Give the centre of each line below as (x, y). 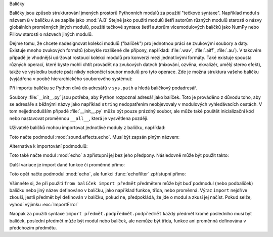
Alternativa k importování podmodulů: (49, 146)
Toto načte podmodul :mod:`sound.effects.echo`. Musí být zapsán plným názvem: (95, 137)
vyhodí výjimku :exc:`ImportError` (44, 204)
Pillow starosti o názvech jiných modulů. (51, 34)
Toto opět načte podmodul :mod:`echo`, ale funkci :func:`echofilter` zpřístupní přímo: (98, 174)
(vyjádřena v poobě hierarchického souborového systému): (71, 79)
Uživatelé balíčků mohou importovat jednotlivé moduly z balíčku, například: (87, 128)
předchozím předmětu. (33, 227)
